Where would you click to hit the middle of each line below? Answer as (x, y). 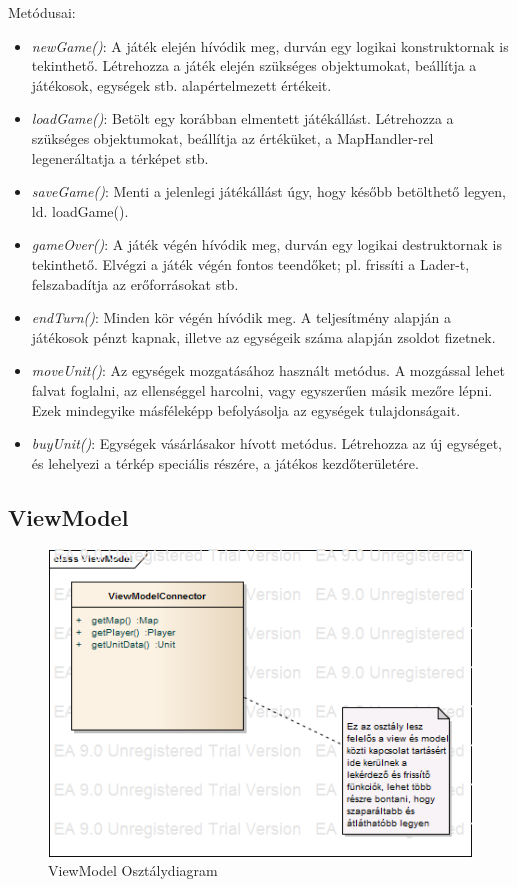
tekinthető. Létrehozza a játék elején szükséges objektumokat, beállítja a (254, 65)
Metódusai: (42, 12)
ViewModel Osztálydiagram (133, 870)
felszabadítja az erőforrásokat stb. (135, 283)
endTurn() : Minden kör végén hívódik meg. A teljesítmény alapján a (241, 317)
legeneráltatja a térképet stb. (120, 157)
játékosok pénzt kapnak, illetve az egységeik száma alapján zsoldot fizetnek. (263, 336)
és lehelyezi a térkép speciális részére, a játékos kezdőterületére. (225, 462)
